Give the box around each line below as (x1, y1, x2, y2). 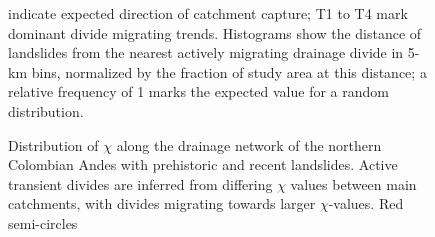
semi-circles (8, 212, 78, 233)
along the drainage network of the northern (116, 134, 382, 155)
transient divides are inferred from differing (8, 173, 273, 194)
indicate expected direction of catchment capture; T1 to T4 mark (8, 3, 408, 23)
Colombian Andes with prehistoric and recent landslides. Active (8, 154, 398, 175)
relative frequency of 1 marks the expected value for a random (8, 81, 389, 102)
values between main (290, 173, 417, 194)
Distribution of (8, 134, 99, 155)
